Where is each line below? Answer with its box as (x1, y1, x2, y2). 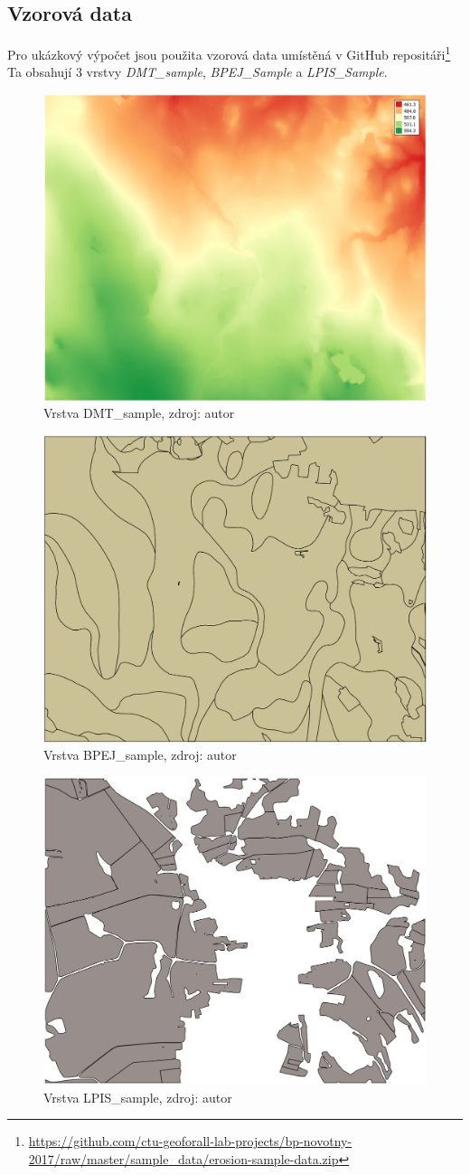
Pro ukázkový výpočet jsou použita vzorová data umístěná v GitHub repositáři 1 (7, 43, 451, 63)
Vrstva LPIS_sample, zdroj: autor (43, 1087, 232, 1106)
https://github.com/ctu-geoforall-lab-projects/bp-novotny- (28, 1132, 352, 1151)
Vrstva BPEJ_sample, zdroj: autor (43, 745, 237, 764)
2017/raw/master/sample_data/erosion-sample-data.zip (28, 1149, 339, 1168)
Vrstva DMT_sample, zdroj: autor (43, 403, 235, 422)
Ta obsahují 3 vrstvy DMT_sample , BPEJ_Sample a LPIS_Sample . (7, 62, 388, 81)
